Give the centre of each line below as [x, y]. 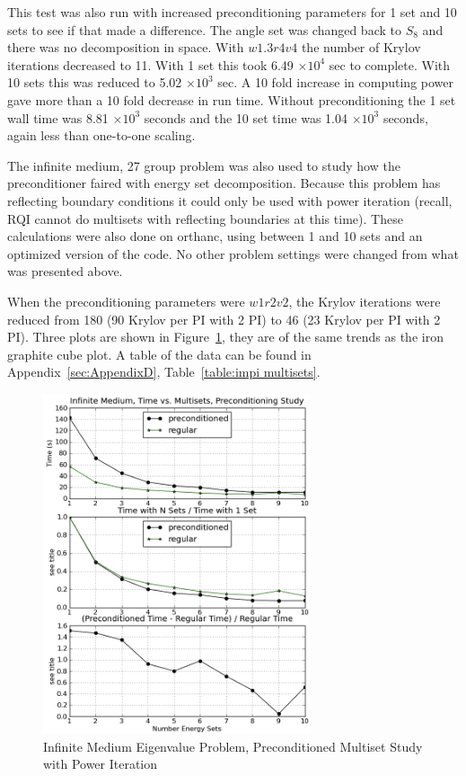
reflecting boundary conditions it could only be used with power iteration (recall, [230, 200]
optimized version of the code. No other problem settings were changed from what [233, 253]
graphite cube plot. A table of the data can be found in [159, 354]
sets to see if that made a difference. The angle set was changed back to [204, 29]
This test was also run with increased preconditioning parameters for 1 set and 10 [232, 12]
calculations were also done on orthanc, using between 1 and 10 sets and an [215, 236]
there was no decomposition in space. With [126, 47]
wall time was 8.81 [58, 117]
